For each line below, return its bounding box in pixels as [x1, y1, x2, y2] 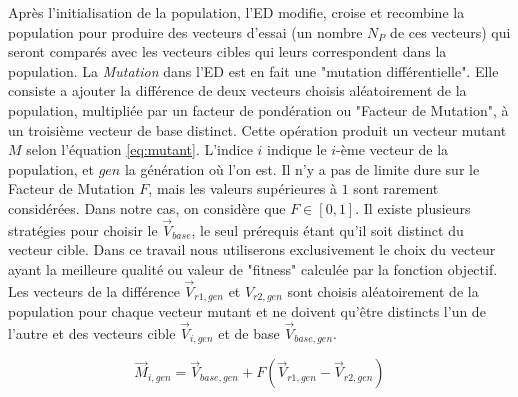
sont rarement [353, 178, 439, 199]
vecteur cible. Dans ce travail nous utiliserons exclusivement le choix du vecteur [8, 239, 496, 260]
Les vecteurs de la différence [8, 280, 180, 301]
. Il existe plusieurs [355, 197, 471, 218]
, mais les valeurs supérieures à [148, 178, 338, 199]
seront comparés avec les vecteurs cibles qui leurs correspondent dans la [8, 41, 447, 62]
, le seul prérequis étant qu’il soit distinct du [191, 219, 464, 240]
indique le [267, 139, 327, 160]
